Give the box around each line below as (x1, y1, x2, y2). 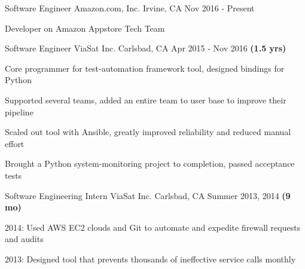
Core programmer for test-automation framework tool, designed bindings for (5, 62, 285, 74)
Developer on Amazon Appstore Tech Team (5, 22, 165, 34)
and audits (5, 233, 44, 245)
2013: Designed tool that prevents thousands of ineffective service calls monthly (5, 252, 296, 265)
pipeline (5, 105, 33, 118)
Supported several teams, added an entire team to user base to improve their (5, 93, 286, 106)
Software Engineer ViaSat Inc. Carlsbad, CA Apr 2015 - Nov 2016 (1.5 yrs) (5, 42, 286, 54)
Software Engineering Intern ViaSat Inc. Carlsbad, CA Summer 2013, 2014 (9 (5, 189, 291, 201)
